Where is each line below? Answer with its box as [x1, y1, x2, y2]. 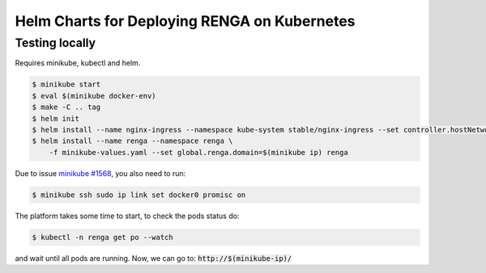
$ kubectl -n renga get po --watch [32, 233, 173, 241]
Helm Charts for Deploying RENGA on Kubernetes [15, 12, 356, 30]
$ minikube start [32, 80, 101, 89]
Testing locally [15, 36, 96, 50]
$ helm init [32, 114, 80, 123]
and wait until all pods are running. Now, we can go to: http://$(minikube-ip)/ [15, 253, 292, 262]
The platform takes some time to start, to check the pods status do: [15, 211, 240, 220]
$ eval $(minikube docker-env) [32, 91, 157, 100]
